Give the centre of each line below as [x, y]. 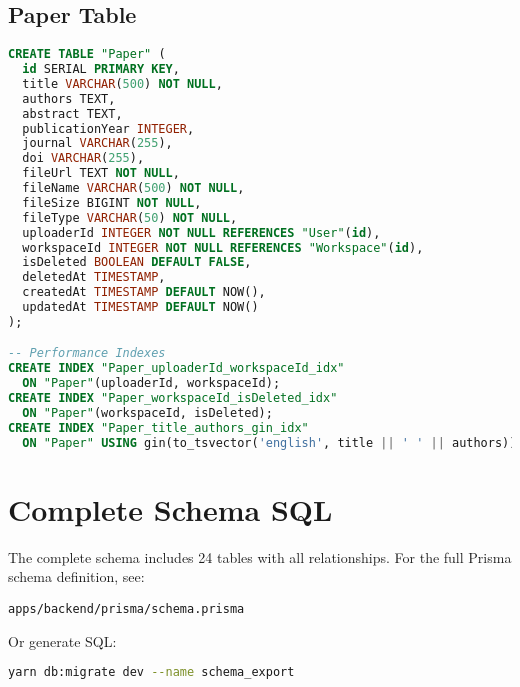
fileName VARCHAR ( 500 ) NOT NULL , [133, 188]
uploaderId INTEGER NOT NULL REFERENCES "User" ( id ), [201, 232]
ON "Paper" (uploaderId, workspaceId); [151, 383]
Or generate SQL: [62, 640]
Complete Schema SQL [170, 508]
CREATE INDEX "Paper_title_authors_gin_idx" [158, 427]
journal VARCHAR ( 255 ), [97, 143]
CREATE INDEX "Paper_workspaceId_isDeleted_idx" [173, 398]
